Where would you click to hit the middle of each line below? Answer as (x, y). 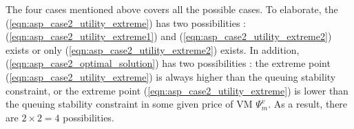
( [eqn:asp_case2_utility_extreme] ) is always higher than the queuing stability (171, 76)
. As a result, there (308, 104)
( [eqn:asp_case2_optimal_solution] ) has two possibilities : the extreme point (168, 63)
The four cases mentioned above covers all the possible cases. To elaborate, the (172, 9)
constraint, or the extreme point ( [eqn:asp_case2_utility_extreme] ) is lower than (177, 90)
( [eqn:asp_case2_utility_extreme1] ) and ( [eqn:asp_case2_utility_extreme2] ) (169, 36)
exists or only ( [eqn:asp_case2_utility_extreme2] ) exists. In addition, (153, 49)
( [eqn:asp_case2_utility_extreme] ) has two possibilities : (126, 22)
